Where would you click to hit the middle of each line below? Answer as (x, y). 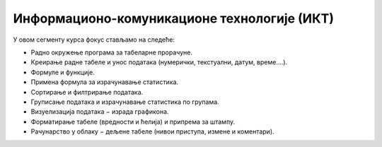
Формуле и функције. (63, 72)
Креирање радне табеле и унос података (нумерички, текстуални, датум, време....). (159, 62)
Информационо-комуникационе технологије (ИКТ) (174, 18)
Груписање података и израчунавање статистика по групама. (125, 102)
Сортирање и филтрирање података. (87, 92)
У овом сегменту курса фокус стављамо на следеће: (94, 40)
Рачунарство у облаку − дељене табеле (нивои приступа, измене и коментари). (153, 131)
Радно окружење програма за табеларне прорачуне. (111, 52)
